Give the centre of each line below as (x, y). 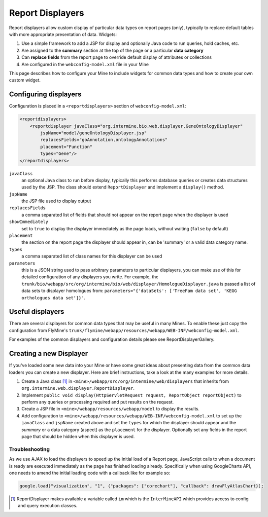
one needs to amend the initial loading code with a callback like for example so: (90, 473)
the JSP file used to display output (56, 201)
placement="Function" (66, 147)
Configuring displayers (45, 94)
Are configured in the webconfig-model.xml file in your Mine (85, 64)
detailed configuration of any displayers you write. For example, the (90, 277)
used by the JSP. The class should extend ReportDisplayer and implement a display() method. (123, 187)
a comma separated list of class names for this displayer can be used (92, 256)
